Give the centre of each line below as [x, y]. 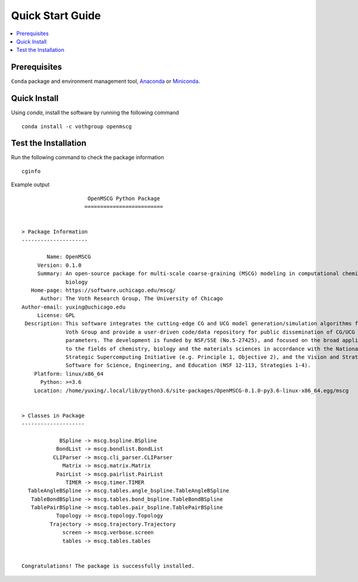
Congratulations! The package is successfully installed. [108, 566]
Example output [30, 184]
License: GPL [56, 315]
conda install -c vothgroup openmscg [77, 126]
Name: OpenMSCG [69, 257]
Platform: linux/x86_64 [69, 374]
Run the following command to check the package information [87, 158]
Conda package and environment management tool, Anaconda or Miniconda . [106, 81]
